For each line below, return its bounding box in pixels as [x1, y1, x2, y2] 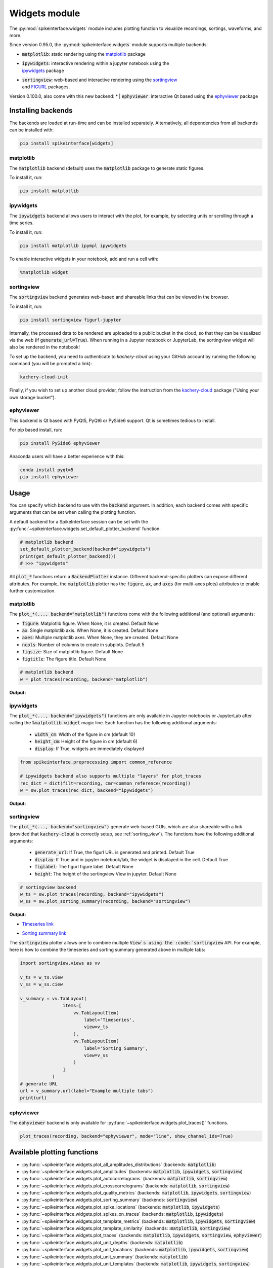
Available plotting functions [9, 1148, 99, 1156]
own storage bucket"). [9, 394, 56, 400]
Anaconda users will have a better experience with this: [9, 453, 125, 460]
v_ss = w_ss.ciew [20, 981, 63, 988]
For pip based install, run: [9, 427, 63, 433]
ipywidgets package [22, 67, 64, 74]
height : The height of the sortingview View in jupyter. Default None [34, 870, 177, 877]
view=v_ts [83, 1024, 108, 1030]
